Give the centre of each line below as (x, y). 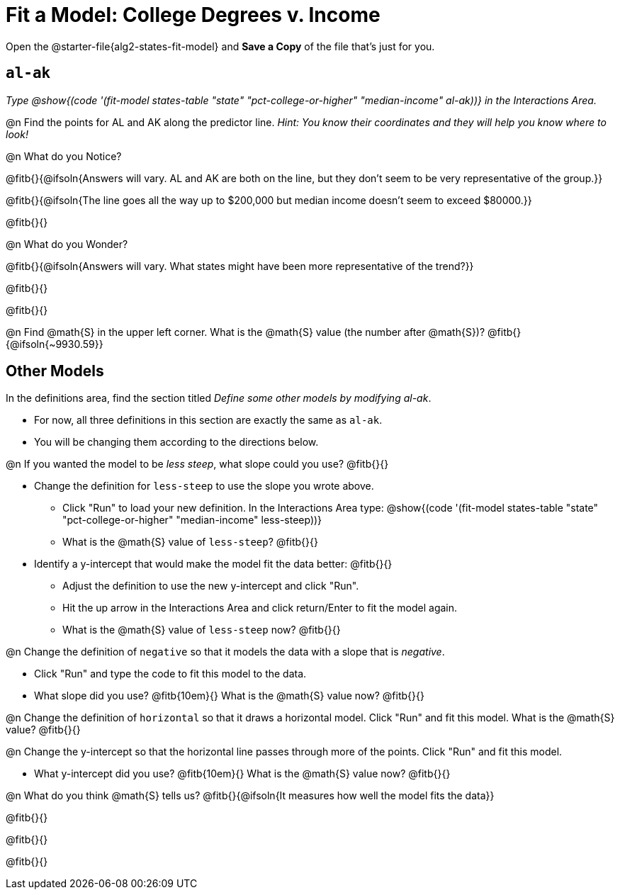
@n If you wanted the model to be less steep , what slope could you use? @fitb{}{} (197, 464)
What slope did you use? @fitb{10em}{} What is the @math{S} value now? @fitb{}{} (229, 696)
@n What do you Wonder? (67, 244)
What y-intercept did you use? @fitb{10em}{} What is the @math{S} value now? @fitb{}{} (242, 774)
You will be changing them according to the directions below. (176, 442)
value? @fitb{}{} (43, 730)
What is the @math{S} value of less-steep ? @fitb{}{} (190, 542)
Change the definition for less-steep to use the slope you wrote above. (204, 486)
